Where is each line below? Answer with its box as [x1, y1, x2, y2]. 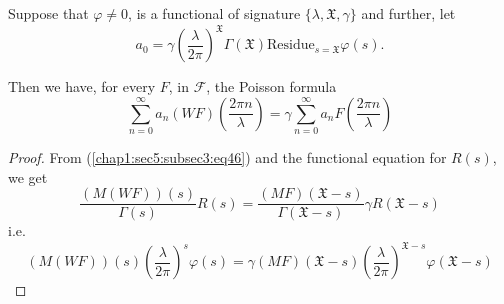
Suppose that [8, 3, 89, 23]
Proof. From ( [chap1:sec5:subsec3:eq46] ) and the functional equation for [8, 147, 447, 168]
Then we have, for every [8, 76, 156, 97]
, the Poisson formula [206, 76, 337, 97]
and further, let [361, 3, 456, 23]
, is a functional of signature [128, 3, 301, 23]
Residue [267, 38, 315, 53]
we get [8, 166, 48, 187]
